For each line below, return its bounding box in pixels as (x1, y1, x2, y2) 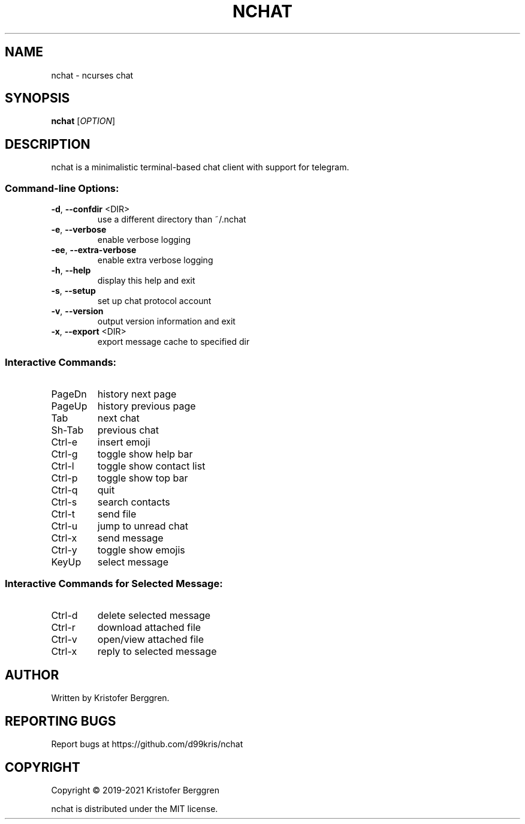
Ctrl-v (51, 633, 77, 645)
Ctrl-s (51, 495, 77, 508)
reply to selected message (97, 645, 217, 657)
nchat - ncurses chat (51, 70, 134, 80)
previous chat (97, 423, 159, 436)
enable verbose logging (97, 234, 191, 245)
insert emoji (97, 435, 150, 448)
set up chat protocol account (97, 296, 212, 306)
